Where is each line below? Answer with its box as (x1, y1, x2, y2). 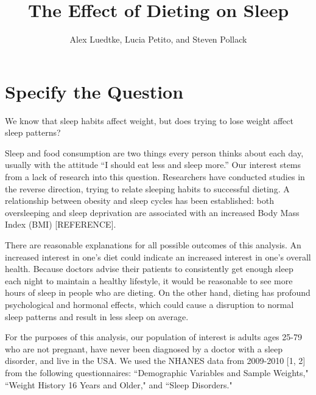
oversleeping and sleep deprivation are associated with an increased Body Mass (5, 206, 300, 218)
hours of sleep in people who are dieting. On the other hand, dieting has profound (5, 286, 311, 299)
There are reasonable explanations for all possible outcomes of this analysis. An (5, 239, 301, 251)
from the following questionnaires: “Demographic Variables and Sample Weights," (5, 366, 309, 379)
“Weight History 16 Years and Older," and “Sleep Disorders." (5, 378, 233, 391)
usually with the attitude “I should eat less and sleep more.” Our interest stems (5, 158, 301, 171)
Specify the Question (5, 79, 184, 103)
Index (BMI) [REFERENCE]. (5, 218, 116, 231)
